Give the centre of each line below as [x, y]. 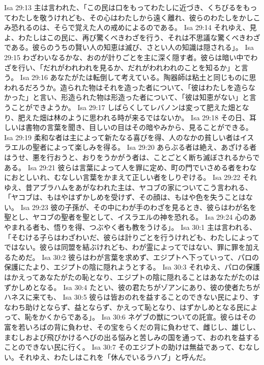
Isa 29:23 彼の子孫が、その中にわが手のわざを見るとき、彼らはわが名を [139, 207]
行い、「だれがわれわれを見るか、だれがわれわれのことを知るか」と [129, 67]
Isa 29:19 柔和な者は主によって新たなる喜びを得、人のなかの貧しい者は [122, 137]
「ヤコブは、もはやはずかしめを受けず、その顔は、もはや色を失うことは [125, 197]
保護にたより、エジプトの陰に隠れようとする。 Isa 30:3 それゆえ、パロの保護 [132, 267]
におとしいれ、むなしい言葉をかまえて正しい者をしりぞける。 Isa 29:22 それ [130, 177]
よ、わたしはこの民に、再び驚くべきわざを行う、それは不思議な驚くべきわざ [132, 37]
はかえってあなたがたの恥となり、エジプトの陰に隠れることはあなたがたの [128, 277]
